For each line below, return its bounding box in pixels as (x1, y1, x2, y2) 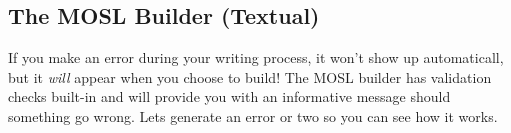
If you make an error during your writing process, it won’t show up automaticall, (8, 47, 504, 68)
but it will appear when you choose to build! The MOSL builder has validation (8, 66, 492, 87)
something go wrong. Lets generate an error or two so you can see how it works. (8, 105, 498, 126)
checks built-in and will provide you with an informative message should (8, 86, 451, 107)
